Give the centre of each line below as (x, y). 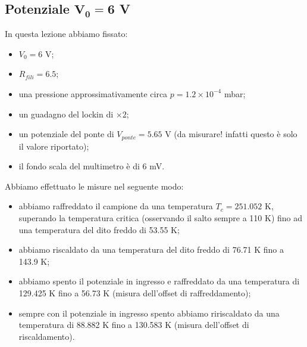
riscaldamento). (47, 336)
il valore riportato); (54, 146)
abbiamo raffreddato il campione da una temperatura (116, 206)
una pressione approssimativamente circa (93, 93)
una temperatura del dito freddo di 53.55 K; (99, 229)
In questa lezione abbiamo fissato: (66, 34)
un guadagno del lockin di (66, 114)
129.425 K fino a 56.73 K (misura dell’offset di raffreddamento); (135, 292)
